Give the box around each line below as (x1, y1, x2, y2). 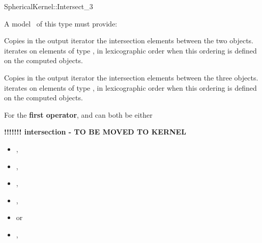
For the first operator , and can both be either (4, 109, 153, 120)
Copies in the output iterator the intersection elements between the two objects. (4, 35, 253, 46)
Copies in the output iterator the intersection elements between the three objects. (4, 72, 258, 83)
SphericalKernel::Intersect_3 (4, 1, 93, 11)
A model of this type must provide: (4, 18, 118, 29)
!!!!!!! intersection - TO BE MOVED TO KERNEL (4, 126, 186, 137)
